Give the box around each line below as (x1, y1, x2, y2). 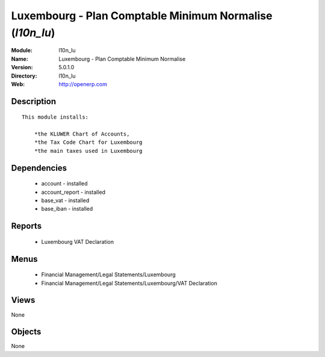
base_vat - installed (41, 197, 90, 204)
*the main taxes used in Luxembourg (34, 147, 143, 154)
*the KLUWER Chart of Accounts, (34, 131, 130, 138)
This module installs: (22, 114, 89, 120)
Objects (11, 327, 42, 337)
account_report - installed (41, 188, 105, 196)
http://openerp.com (58, 80, 108, 87)
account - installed (41, 180, 88, 187)
